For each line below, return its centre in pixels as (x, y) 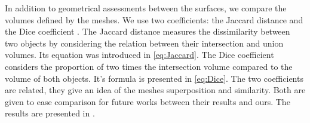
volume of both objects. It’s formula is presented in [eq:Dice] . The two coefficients (154, 78)
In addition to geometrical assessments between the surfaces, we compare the (146, 8)
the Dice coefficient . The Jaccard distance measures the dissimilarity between (148, 31)
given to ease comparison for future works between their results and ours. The (148, 101)
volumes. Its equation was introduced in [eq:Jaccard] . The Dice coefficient (139, 55)
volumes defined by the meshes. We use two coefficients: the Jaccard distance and (154, 19)
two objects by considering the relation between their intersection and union (144, 43)
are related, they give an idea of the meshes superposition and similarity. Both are (155, 90)
